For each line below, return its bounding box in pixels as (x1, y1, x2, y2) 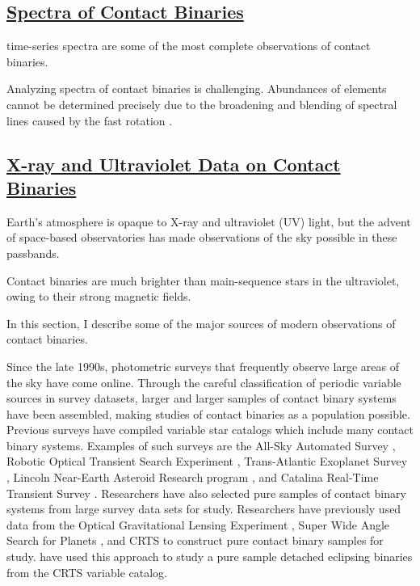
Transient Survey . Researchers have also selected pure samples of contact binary (6, 484, 406, 501)
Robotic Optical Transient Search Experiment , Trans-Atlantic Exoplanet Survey (6, 453, 408, 470)
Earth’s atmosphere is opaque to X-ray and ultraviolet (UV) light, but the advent (6, 213, 411, 230)
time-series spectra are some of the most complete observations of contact (6, 37, 371, 54)
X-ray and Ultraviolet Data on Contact (6, 151, 341, 176)
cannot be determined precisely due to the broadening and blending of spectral (6, 95, 397, 112)
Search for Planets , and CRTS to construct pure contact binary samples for (6, 532, 384, 549)
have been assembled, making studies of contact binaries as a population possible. (6, 405, 410, 422)
